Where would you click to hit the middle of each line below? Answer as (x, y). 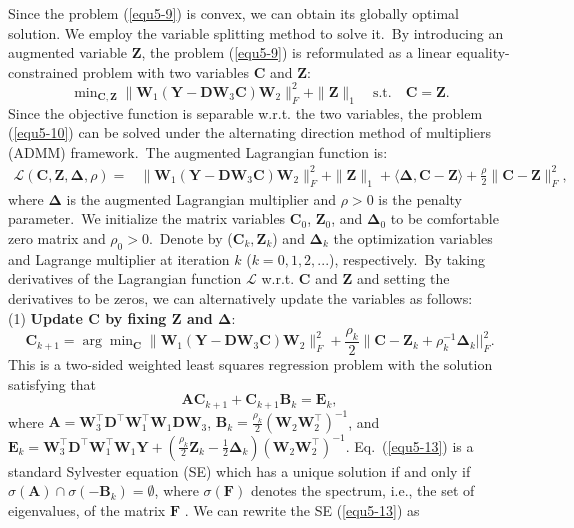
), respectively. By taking (407, 258)
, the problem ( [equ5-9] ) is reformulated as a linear (296, 52)
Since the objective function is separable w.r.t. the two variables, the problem (245, 112)
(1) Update (45, 317)
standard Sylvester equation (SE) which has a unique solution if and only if (239, 470)
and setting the (403, 278)
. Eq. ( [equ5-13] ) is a (409, 445)
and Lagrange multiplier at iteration (119, 258)
